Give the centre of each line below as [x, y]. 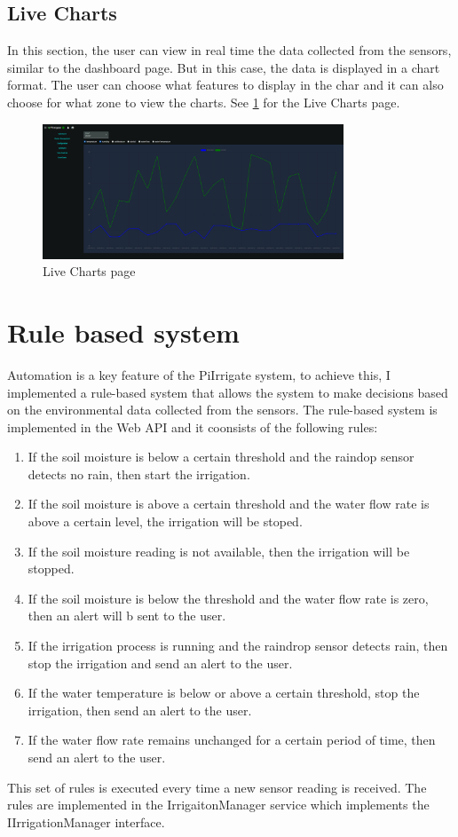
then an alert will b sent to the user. [127, 616]
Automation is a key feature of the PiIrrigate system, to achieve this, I [199, 374]
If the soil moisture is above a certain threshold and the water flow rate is [229, 504]
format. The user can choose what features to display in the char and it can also [225, 85]
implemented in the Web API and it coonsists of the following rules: [193, 426]
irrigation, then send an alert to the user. [140, 710]
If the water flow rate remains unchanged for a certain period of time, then [232, 740]
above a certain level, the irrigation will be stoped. [165, 521]
